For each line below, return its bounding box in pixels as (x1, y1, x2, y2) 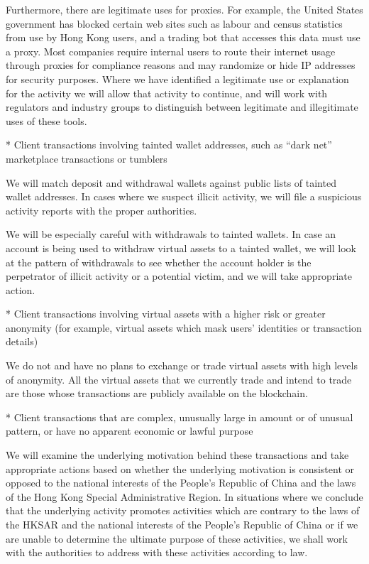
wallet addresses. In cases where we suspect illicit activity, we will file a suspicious (6, 189, 362, 204)
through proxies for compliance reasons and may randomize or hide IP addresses (6, 58, 356, 72)
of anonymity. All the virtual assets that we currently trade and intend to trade (6, 372, 352, 386)
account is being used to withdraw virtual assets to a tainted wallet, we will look (6, 240, 356, 255)
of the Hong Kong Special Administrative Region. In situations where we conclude (6, 489, 363, 504)
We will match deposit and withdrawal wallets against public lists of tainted (6, 175, 336, 190)
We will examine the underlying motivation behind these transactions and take (6, 448, 349, 462)
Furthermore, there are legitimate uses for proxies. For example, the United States (6, 2, 363, 16)
